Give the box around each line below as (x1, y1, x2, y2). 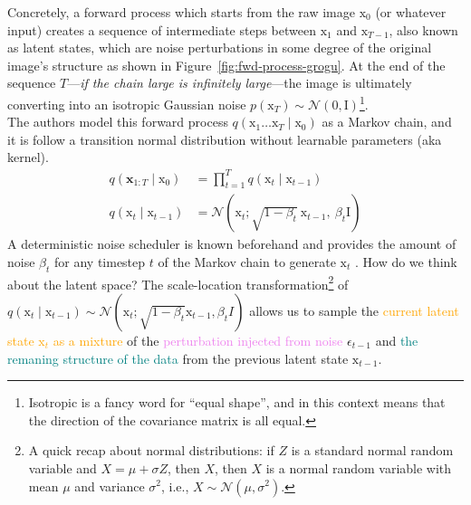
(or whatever (375, 3, 447, 21)
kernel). (7, 148, 49, 167)
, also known (389, 20, 458, 39)
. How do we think (354, 252, 457, 271)
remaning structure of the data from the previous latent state (7, 348, 349, 367)
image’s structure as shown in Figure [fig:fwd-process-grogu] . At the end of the (7, 55, 446, 74)
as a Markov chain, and (322, 112, 452, 131)
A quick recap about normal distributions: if (28, 441, 274, 460)
